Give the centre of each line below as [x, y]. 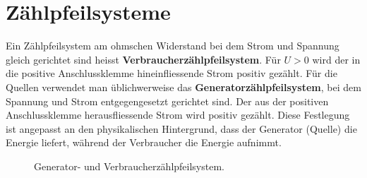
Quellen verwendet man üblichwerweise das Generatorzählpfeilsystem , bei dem [183, 87]
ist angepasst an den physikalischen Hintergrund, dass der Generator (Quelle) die [181, 128]
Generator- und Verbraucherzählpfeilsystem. [129, 166]
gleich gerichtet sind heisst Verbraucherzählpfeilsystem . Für [143, 59]
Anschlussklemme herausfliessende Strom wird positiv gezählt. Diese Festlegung [178, 115]
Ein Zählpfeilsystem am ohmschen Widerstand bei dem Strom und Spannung [173, 46]
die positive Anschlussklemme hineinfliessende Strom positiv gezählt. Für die [172, 73]
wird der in [336, 59]
